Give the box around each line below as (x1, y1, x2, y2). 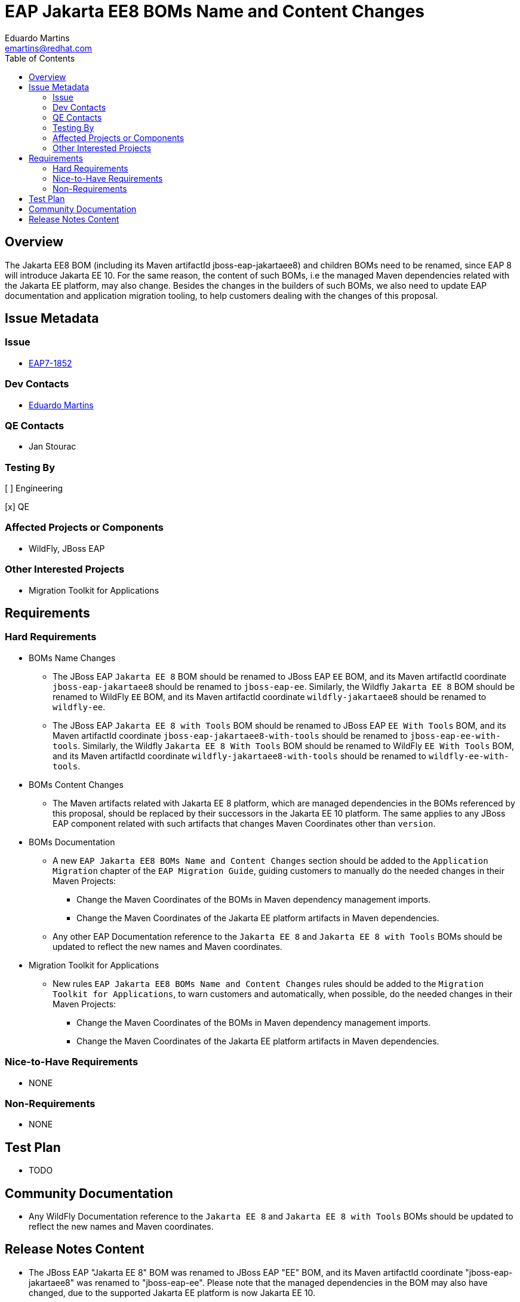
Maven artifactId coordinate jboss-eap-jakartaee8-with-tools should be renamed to (53, 730, 408, 741)
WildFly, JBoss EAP (29, 543, 105, 554)
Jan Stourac (29, 441, 76, 452)
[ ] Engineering (5, 483, 63, 494)
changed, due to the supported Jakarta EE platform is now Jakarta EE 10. (29, 1287, 316, 1298)
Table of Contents (5, 53, 75, 63)
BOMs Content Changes (29, 779, 124, 790)
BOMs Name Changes (29, 652, 116, 663)
